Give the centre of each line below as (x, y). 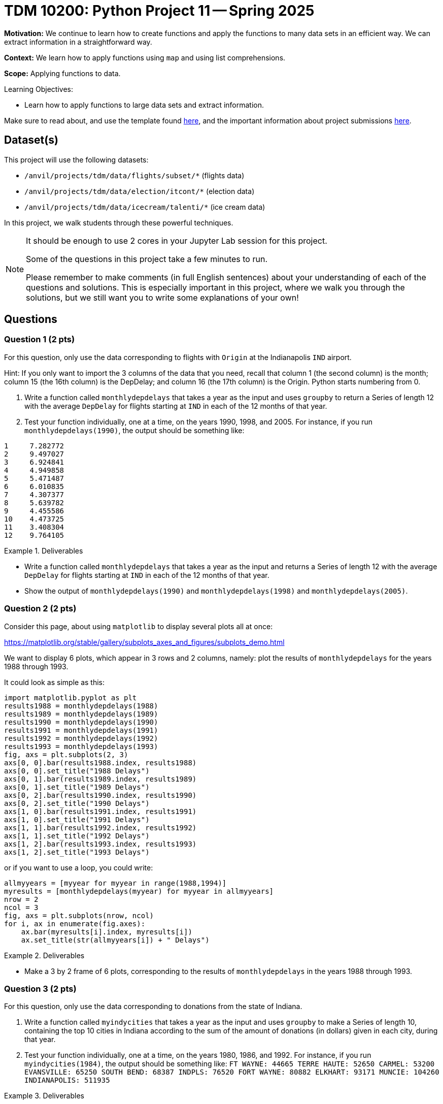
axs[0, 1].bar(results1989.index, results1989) (100, 779)
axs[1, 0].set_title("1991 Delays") (77, 819)
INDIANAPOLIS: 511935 (67, 1080)
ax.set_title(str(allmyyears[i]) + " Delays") (115, 940)
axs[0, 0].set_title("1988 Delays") (77, 771)
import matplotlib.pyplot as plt (71, 697)
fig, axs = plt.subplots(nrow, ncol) (79, 915)
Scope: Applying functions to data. (62, 73)
